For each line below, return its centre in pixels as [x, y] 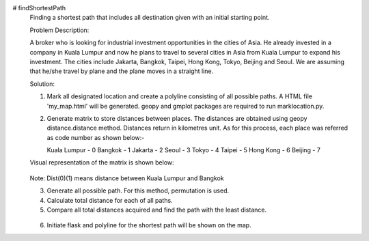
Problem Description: [59, 30]
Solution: [42, 84]
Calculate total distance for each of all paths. [110, 200]
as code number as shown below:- [96, 137]
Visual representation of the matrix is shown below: [102, 162]
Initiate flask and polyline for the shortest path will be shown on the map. [149, 225]
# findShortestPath [39, 8]
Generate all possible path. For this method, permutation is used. [138, 190]
